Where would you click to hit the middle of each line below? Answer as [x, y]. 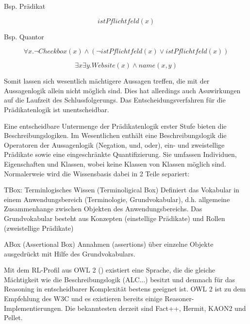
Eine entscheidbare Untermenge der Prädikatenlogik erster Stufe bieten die [115, 126]
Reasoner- [179, 298]
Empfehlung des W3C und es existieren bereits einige [83, 298]
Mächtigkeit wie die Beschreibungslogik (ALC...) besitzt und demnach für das [119, 279]
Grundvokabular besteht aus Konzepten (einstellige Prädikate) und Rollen [115, 218]
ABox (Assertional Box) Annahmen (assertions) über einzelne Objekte [109, 244]
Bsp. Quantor [24, 36]
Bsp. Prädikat [25, 6]
